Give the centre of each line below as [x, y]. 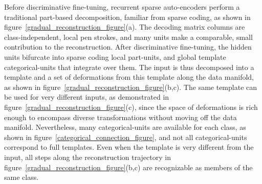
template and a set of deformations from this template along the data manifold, [129, 77]
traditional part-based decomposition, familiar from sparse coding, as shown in [127, 17]
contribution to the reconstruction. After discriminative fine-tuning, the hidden [128, 47]
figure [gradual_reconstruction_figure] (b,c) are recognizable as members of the [128, 167]
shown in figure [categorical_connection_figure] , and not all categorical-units [126, 137]
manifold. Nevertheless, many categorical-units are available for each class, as [125, 127]
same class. [21, 177]
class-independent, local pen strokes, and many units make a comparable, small [128, 37]
